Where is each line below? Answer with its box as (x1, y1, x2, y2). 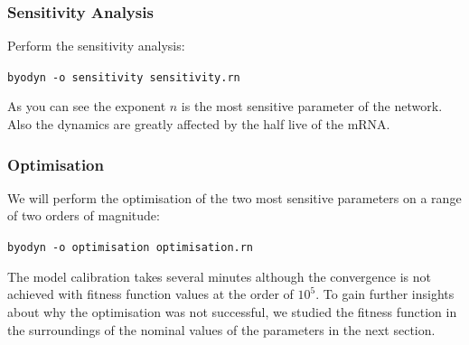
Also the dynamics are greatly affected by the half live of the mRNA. (7, 115, 390, 134)
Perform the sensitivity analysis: (7, 36, 185, 55)
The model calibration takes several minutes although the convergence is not (7, 266, 431, 285)
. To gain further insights (315, 284, 455, 303)
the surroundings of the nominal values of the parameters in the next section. (7, 320, 436, 339)
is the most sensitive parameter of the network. (181, 97, 443, 116)
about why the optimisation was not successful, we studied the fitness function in (7, 302, 457, 321)
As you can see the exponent (7, 97, 166, 116)
